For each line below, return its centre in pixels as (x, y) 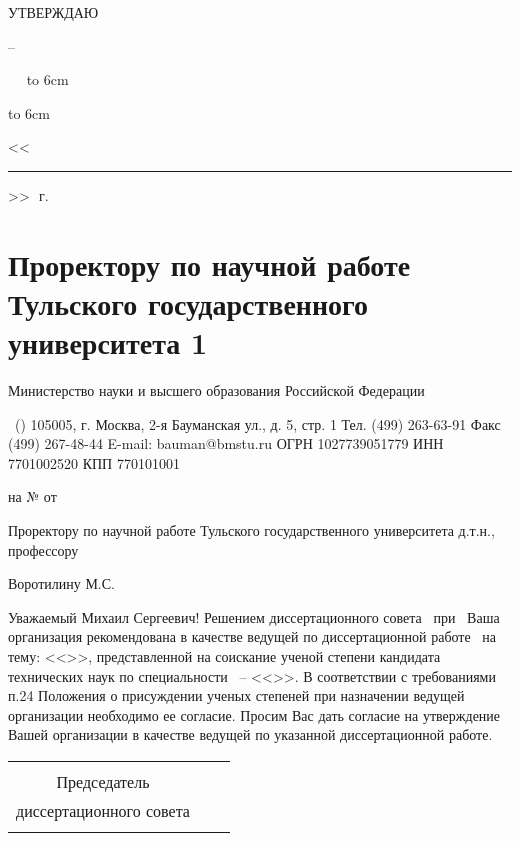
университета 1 (108, 342)
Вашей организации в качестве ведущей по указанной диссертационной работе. (250, 734)
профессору (43, 549)
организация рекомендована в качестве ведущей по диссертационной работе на (252, 636)
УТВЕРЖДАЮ (53, 12)
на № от (32, 496)
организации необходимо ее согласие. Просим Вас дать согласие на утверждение (254, 714)
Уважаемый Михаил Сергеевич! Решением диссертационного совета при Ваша (254, 616)
